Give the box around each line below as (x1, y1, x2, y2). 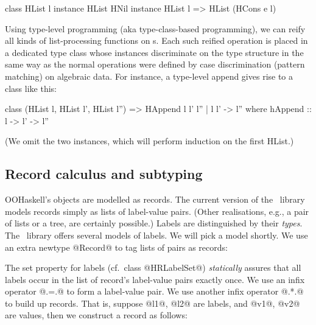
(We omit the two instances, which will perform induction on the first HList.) (5, 135, 294, 147)
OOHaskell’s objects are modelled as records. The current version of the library (5, 193, 305, 206)
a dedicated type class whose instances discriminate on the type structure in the (5, 46, 304, 58)
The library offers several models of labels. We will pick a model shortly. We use (5, 228, 308, 241)
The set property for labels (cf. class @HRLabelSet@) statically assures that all (5, 261, 301, 274)
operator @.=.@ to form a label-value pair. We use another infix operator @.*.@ (5, 285, 304, 298)
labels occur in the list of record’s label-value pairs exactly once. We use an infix (5, 273, 305, 285)
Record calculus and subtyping (5, 164, 203, 183)
